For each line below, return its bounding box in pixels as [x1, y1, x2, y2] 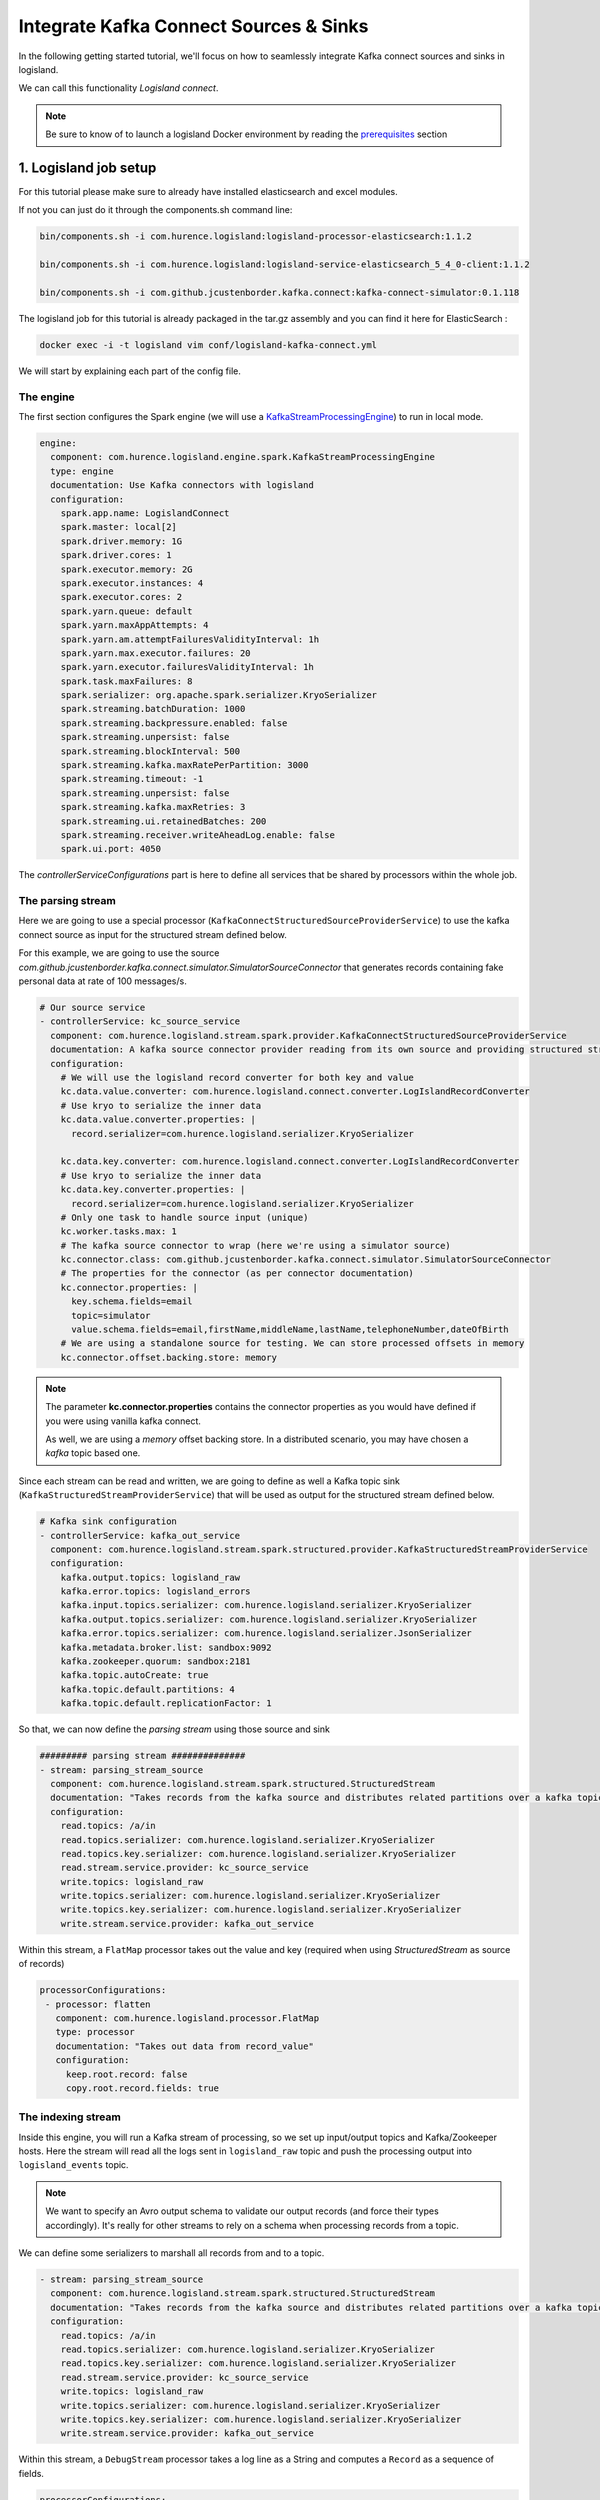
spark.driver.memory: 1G [60, 535, 183, 547]
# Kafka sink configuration [39, 1516, 177, 1527]
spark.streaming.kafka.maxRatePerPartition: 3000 [60, 760, 309, 771]
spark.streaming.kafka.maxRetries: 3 [60, 801, 246, 813]
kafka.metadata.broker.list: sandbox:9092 [60, 1641, 272, 1653]
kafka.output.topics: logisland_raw [60, 1571, 240, 1583]
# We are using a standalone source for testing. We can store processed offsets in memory [60, 1338, 525, 1349]
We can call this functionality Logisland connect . [18, 82, 219, 94]
